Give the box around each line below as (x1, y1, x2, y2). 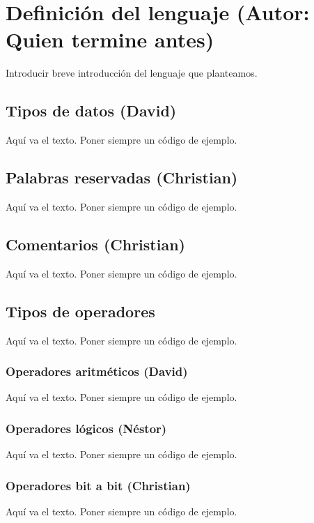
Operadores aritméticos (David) (6, 363, 188, 380)
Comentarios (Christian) (6, 233, 185, 255)
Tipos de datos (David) (6, 100, 177, 121)
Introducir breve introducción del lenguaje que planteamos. (6, 66, 258, 80)
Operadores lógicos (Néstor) (6, 419, 167, 437)
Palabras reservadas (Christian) (6, 167, 238, 188)
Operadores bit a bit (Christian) (6, 476, 191, 494)
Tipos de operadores (6, 300, 155, 321)
